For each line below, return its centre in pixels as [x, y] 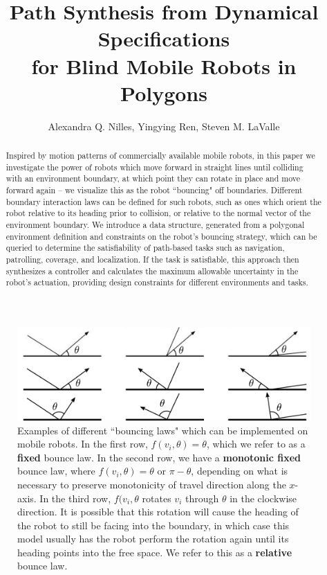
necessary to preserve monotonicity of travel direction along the [152, 484]
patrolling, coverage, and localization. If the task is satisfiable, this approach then [152, 259]
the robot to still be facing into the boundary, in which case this [153, 525]
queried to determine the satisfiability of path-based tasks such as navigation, [145, 248]
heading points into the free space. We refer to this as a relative [155, 552]
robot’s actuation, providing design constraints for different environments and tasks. [157, 282]
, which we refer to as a [256, 444]
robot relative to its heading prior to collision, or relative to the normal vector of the [158, 213]
